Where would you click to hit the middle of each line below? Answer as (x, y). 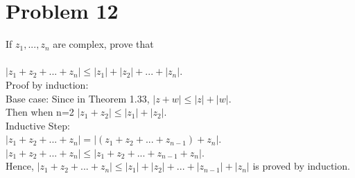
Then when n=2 (40, 112)
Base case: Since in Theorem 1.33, (78, 98)
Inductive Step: (38, 125)
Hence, (20, 166)
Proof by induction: (47, 84)
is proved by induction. (301, 166)
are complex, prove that (103, 44)
